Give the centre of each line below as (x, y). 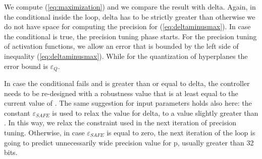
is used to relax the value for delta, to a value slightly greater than (155, 112)
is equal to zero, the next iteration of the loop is (181, 132)
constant (17, 112)
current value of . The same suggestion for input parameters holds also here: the (128, 103)
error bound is (26, 66)
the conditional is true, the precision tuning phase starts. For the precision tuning (130, 36)
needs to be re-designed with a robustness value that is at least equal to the (121, 93)
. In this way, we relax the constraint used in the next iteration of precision (120, 123)
